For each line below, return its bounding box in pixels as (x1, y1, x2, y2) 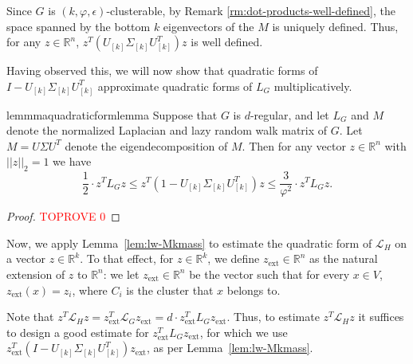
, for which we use (199, 323, 288, 340)
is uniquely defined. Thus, (272, 18, 399, 34)
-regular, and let (250, 106, 329, 123)
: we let (103, 265, 140, 282)
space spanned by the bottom (6, 18, 151, 34)
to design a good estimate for (6, 323, 149, 340)
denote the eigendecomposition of (65, 137, 228, 154)
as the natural (309, 250, 378, 267)
